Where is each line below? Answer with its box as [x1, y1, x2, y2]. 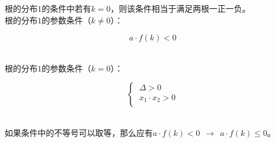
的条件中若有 [42, 2, 91, 14]
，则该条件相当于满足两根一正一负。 [110, 2, 250, 14]
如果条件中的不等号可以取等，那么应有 [5, 126, 153, 138]
